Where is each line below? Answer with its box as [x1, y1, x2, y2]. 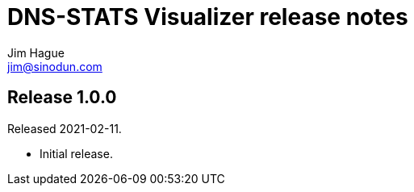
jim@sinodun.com [7, 59, 102, 73]
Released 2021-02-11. [7, 121, 122, 136]
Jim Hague [7, 45, 65, 60]
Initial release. [40, 146, 113, 161]
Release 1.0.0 [7, 87, 117, 108]
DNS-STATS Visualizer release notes [7, 3, 408, 31]
